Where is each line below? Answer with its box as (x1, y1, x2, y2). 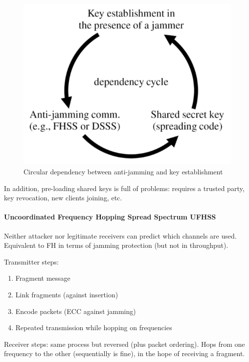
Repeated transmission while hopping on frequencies (15, 322, 172, 333)
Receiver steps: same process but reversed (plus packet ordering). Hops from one (4, 338, 245, 349)
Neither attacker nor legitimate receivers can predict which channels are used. (4, 230, 237, 241)
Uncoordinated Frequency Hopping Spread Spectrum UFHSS (4, 212, 216, 222)
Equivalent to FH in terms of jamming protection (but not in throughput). (4, 240, 228, 250)
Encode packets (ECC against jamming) (15, 306, 136, 316)
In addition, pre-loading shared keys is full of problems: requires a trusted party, (4, 183, 245, 193)
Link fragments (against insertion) (15, 289, 118, 299)
